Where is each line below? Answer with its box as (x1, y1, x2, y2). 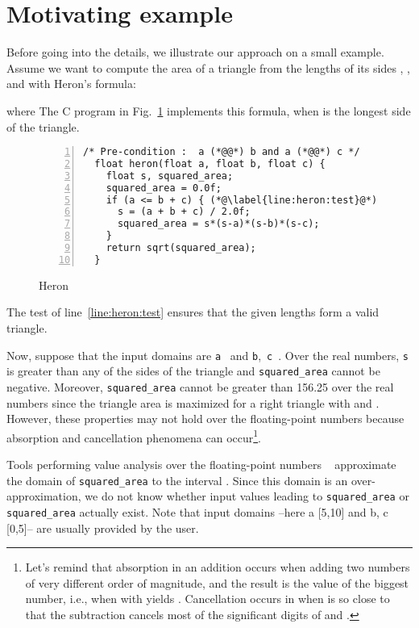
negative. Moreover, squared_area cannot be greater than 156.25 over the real (6, 378, 394, 395)
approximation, (6, 488, 81, 504)
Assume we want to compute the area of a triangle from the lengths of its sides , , (6, 59, 411, 76)
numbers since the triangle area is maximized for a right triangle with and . (6, 394, 380, 411)
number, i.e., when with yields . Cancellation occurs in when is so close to (25, 590, 390, 607)
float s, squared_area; (106, 170, 234, 182)
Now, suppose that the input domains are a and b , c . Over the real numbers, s (6, 346, 409, 363)
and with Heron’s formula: (6, 75, 136, 92)
